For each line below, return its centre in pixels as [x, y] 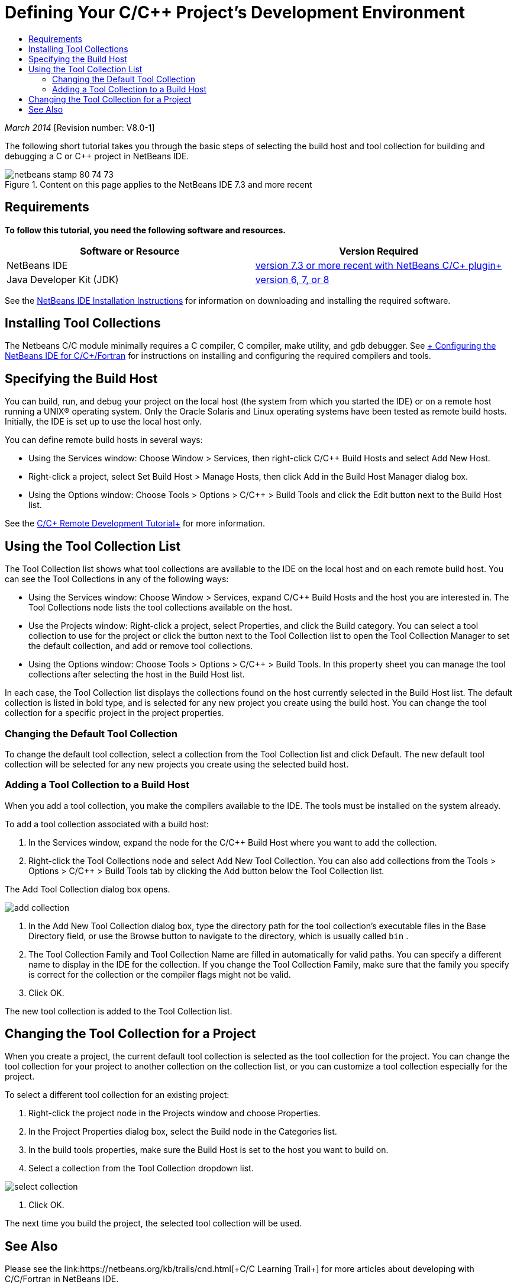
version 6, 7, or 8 [292, 279]
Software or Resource [130, 251]
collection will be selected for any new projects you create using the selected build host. [177, 764]
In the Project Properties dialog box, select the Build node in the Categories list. [183, 1132]
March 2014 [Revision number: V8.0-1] [80, 127]
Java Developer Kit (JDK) [63, 279]
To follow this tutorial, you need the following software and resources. [145, 230]
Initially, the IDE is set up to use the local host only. [103, 422]
